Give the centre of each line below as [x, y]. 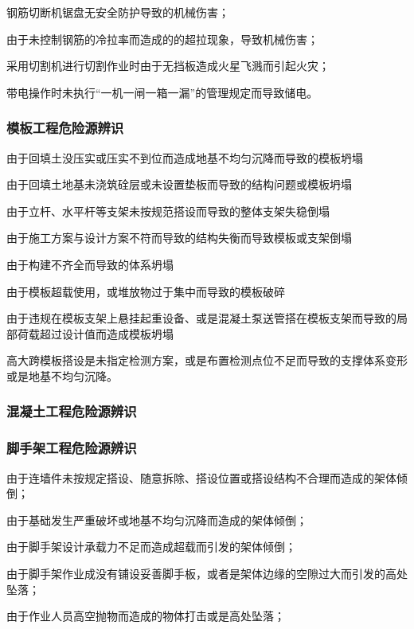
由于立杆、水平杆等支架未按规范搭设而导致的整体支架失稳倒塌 [168, 211]
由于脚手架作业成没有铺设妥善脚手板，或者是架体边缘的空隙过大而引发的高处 [207, 573]
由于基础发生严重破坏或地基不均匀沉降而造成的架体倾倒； [157, 520]
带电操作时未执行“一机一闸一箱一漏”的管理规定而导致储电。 [162, 92]
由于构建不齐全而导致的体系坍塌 [90, 264]
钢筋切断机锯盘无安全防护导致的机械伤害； [118, 12]
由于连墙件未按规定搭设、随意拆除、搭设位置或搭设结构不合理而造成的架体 [201, 477]
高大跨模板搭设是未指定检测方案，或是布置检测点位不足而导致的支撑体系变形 [207, 360]
